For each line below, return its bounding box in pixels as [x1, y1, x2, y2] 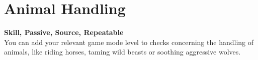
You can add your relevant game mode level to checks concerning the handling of [4, 36, 254, 47]
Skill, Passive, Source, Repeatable [4, 27, 124, 37]
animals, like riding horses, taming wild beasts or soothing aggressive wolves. [4, 46, 241, 57]
